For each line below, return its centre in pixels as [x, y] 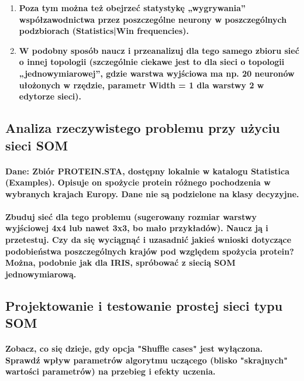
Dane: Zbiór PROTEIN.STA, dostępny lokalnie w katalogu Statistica [147, 171]
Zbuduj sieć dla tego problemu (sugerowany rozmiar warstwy [131, 216]
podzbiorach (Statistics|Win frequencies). [104, 31]
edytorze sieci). [50, 96]
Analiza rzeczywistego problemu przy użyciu [143, 128]
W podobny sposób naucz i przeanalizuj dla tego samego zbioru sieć [159, 50]
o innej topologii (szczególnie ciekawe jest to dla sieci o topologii [152, 62]
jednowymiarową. [41, 274]
